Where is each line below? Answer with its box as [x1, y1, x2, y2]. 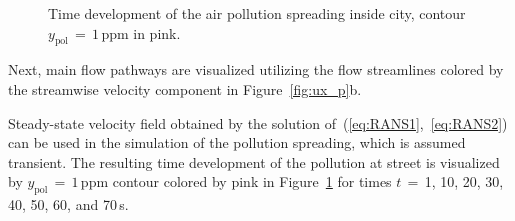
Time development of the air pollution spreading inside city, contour [48, 3, 466, 23]
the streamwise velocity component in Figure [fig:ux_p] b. [8, 78, 362, 99]
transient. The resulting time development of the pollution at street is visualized [8, 151, 500, 172]
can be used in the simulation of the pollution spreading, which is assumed [8, 132, 466, 153]
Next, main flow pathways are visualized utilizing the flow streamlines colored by [8, 59, 504, 80]
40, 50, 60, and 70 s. [8, 194, 129, 215]
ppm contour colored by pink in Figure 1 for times [80, 171, 392, 192]
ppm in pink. [101, 22, 181, 43]
